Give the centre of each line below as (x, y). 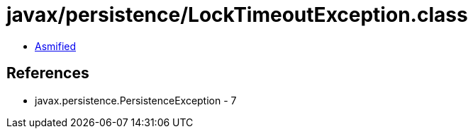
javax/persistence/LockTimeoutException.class (237, 15)
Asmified (56, 46)
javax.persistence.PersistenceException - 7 (136, 100)
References (48, 73)
